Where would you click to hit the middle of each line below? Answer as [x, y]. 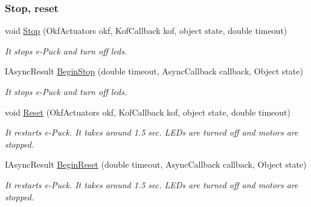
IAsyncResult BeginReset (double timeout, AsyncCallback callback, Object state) [156, 164]
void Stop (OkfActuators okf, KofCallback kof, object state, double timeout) [146, 31]
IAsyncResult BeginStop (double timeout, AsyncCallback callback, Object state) [154, 71]
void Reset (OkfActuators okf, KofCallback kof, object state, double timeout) [148, 112]
